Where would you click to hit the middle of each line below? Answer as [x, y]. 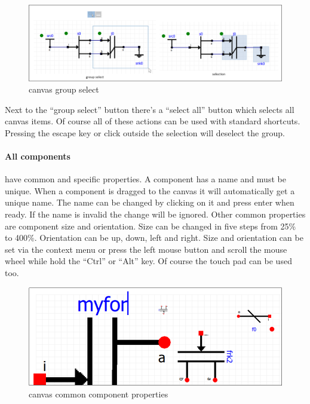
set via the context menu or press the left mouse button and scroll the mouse [146, 249]
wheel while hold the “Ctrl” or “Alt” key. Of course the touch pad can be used [148, 261]
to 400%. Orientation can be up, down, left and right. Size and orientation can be [154, 238]
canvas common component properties [99, 394]
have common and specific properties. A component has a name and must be [145, 179]
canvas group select [64, 89]
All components [38, 156]
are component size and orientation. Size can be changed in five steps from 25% [151, 226]
